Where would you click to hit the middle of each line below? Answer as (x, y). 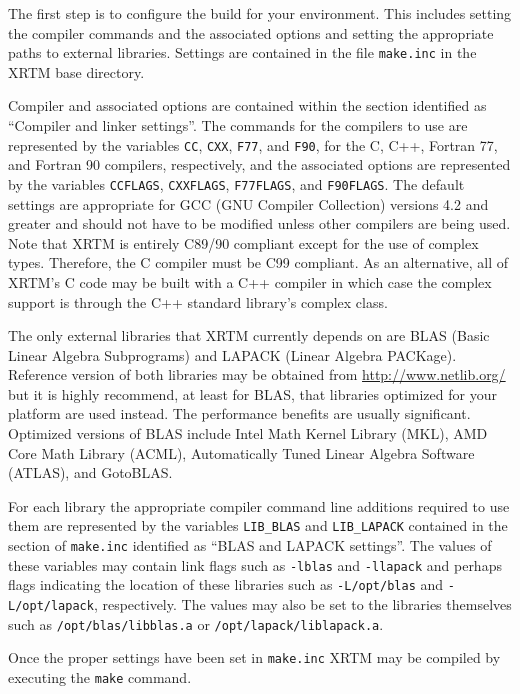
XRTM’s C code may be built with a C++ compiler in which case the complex (250, 281)
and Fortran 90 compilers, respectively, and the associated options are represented (259, 164)
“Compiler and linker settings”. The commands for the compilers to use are (238, 125)
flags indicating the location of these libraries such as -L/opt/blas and (226, 584)
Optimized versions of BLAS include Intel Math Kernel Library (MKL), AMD (248, 433)
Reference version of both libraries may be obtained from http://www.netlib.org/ (257, 374)
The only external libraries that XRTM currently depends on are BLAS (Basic (249, 335)
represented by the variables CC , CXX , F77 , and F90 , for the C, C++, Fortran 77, (253, 144)
